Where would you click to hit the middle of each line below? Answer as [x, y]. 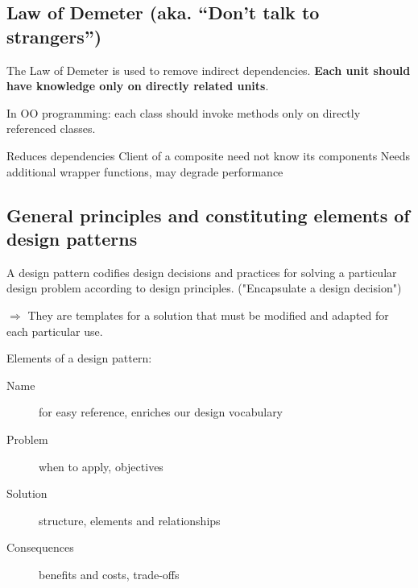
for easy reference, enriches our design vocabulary [161, 412]
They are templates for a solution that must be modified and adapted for [208, 315]
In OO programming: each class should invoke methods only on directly [184, 112]
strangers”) [54, 36]
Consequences [40, 547]
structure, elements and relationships [130, 520]
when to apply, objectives [101, 466]
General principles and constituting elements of [208, 215]
